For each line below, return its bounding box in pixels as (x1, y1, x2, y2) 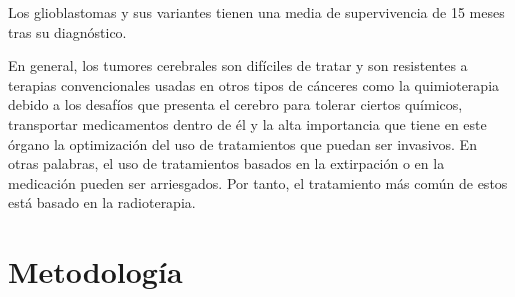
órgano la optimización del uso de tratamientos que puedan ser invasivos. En (8, 133, 477, 154)
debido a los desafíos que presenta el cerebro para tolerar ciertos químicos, (8, 94, 463, 115)
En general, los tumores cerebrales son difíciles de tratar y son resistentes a (8, 55, 468, 76)
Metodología (8, 251, 183, 292)
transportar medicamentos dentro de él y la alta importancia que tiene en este (8, 113, 487, 134)
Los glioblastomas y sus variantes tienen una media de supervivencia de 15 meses (8, 2, 505, 22)
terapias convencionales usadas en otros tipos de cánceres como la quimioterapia (8, 74, 500, 95)
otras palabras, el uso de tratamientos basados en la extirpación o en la (8, 153, 445, 174)
